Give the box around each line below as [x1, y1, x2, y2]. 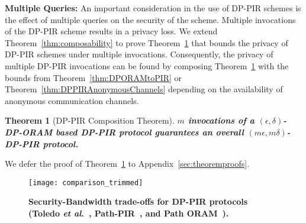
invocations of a [188, 114, 255, 127]
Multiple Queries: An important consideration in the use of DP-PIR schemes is [5, 2, 301, 14]
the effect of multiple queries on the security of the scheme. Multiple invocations [5, 13, 296, 25]
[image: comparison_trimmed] [28, 178, 143, 187]
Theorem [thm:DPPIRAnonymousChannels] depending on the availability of [5, 83, 283, 95]
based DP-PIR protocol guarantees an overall [56, 125, 244, 138]
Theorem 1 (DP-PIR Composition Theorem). [5, 114, 175, 127]
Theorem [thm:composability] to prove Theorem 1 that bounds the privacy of [5, 36, 288, 49]
